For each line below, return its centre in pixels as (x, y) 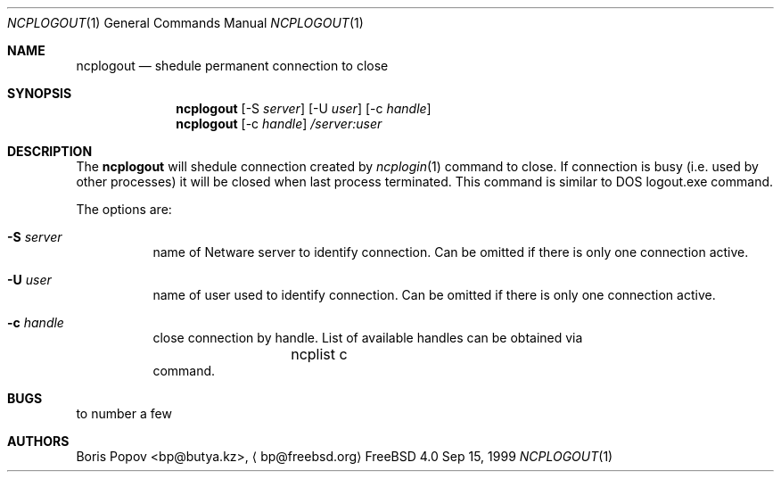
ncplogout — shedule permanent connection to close (232, 66)
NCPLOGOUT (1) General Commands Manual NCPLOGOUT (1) (185, 23)
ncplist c (319, 354)
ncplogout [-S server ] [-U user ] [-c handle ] (304, 108)
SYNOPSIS (40, 93)
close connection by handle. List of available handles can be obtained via (368, 338)
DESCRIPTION (50, 151)
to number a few (124, 413)
